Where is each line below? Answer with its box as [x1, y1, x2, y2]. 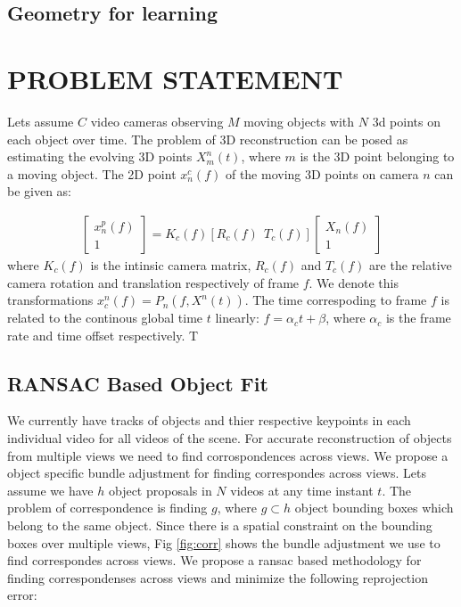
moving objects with [243, 111, 355, 130]
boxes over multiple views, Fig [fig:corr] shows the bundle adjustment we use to [7, 533, 440, 552]
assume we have [7, 480, 94, 499]
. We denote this [309, 273, 399, 291]
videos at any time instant [230, 480, 374, 499]
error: [7, 586, 37, 604]
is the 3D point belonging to [300, 147, 455, 166]
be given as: [7, 182, 72, 201]
